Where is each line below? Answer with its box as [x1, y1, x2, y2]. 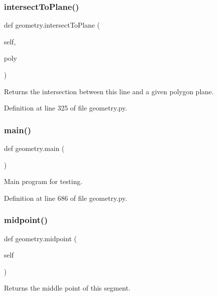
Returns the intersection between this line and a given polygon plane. [4, 86, 214, 96]
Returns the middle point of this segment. [4, 283, 131, 293]
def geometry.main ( [4, 143, 65, 153]
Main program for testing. [4, 176, 82, 186]
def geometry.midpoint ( [4, 233, 77, 243]
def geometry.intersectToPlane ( [4, 20, 100, 30]
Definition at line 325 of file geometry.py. [4, 103, 127, 113]
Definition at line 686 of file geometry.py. [4, 192, 127, 203]
